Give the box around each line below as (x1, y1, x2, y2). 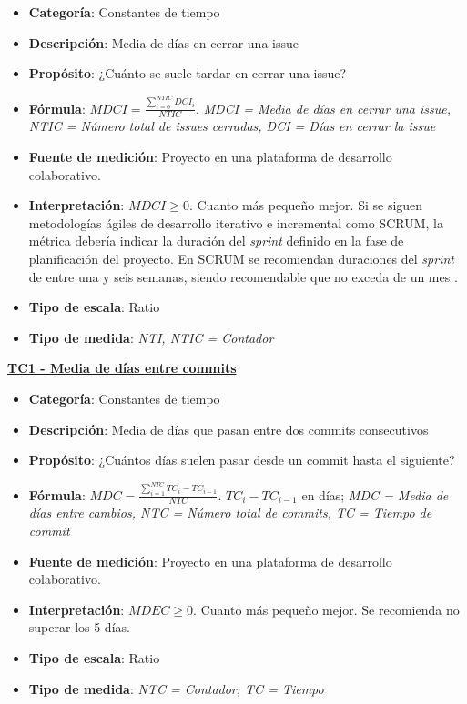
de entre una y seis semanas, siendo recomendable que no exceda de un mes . (28, 267, 458, 286)
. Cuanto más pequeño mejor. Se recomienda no (193, 599, 460, 619)
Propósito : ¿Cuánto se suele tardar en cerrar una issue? (28, 64, 347, 83)
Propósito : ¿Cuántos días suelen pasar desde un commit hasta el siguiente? (28, 450, 455, 469)
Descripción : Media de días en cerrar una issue (28, 33, 299, 52)
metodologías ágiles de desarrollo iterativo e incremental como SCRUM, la (28, 213, 443, 232)
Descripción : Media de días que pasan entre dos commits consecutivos (28, 419, 429, 438)
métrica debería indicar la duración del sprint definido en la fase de (28, 231, 404, 250)
